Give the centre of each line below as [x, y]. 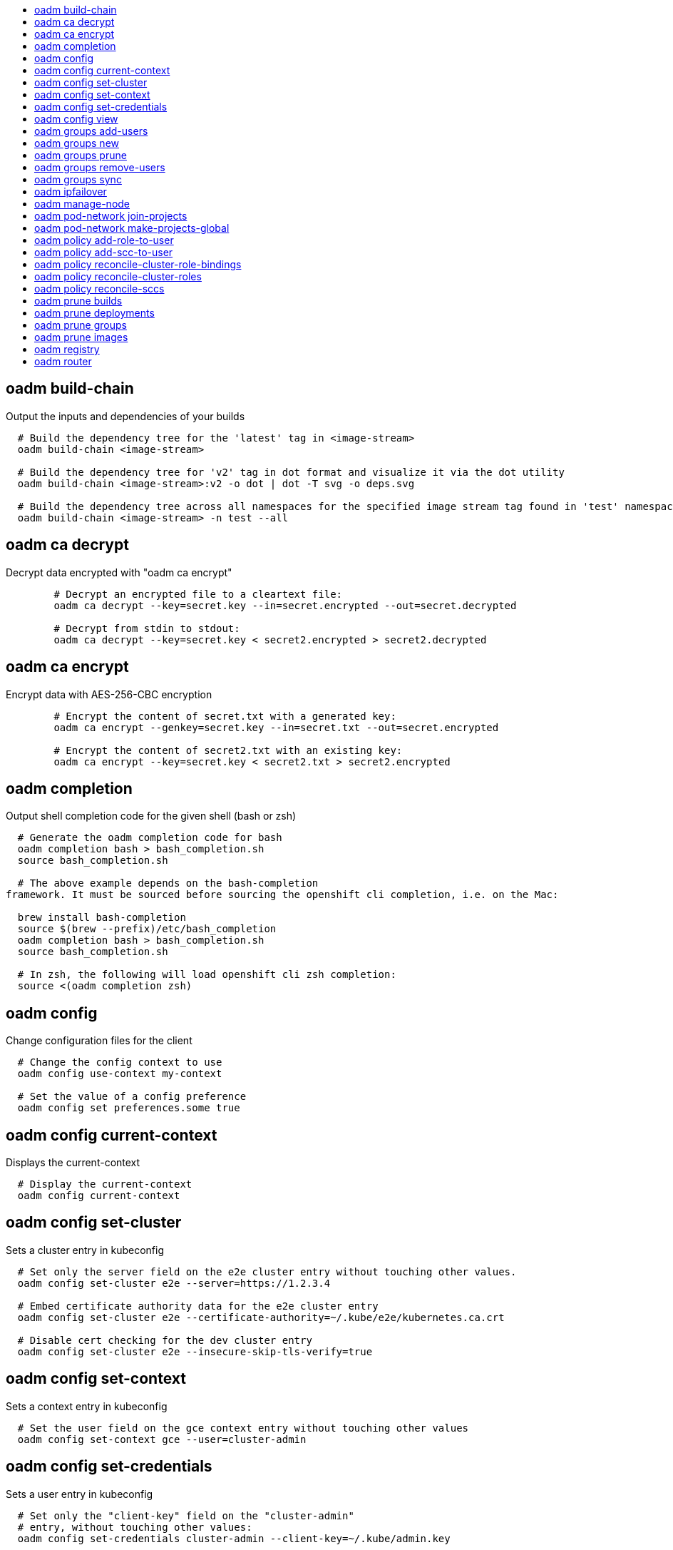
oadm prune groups [81, 325]
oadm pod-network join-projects [111, 216]
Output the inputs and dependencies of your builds [125, 416]
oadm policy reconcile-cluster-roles [118, 276]
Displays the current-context [73, 1163]
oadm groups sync [78, 179]
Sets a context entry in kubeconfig [87, 1406]
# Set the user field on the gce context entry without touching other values [243, 1428]
